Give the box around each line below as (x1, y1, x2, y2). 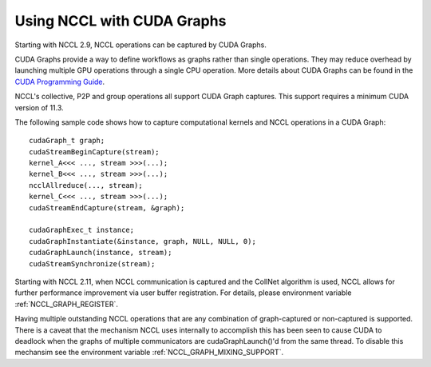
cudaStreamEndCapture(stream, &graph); (29, 203, 185, 212)
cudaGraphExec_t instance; (29, 225, 135, 235)
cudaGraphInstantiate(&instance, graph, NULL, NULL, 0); (29, 237, 257, 245)
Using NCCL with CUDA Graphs (14, 12, 227, 30)
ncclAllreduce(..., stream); (29, 181, 143, 189)
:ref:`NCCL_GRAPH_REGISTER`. (14, 299, 119, 309)
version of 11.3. (14, 102, 64, 112)
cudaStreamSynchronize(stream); (29, 259, 156, 268)
